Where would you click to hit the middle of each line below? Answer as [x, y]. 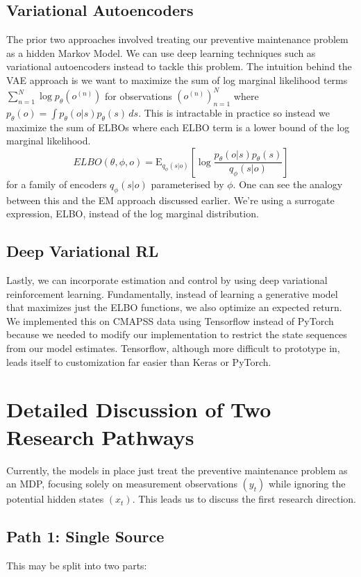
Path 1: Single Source [85, 536]
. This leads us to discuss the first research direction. [244, 499]
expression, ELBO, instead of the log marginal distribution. [133, 214]
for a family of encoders [57, 184]
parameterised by [187, 184]
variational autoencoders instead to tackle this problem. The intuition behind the [179, 66]
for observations [138, 95]
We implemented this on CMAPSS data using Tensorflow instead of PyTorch [170, 320]
